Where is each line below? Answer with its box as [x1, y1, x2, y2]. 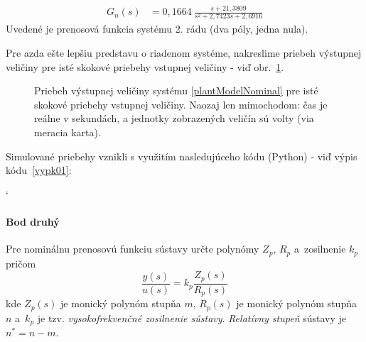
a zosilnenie [294, 241, 346, 256]
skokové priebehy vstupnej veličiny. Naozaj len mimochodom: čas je [34, 96, 328, 111]
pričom [6, 255, 36, 270]
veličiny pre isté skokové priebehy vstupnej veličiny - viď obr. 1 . [6, 59, 284, 74]
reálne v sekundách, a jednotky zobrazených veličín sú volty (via [34, 111, 314, 126]
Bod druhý [6, 214, 60, 229]
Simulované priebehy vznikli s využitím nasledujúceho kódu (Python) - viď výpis [6, 148, 357, 163]
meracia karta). [34, 125, 101, 140]
